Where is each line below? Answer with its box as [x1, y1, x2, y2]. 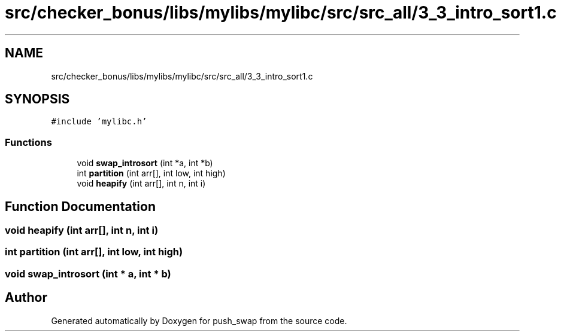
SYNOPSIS [5, 91, 70, 107]
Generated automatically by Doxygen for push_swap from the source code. [51, 315, 347, 326]
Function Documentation [5, 198, 156, 214]
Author [5, 290, 47, 306]
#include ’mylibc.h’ [51, 117, 147, 127]
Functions [5, 136, 52, 148]
